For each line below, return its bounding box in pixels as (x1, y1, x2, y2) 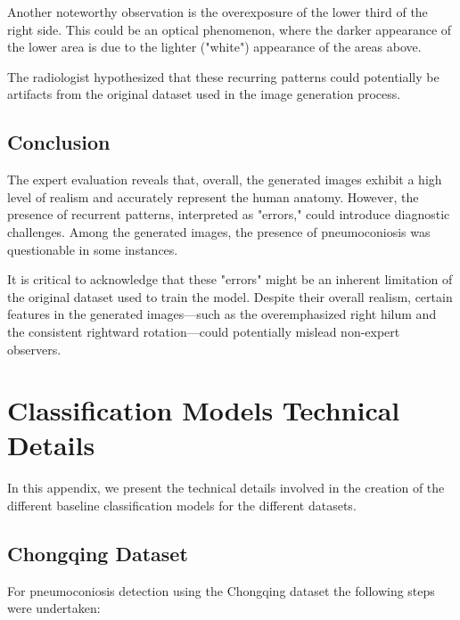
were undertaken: (7, 599, 101, 617)
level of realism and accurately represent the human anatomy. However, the (7, 187, 419, 206)
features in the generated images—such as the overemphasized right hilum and (7, 305, 437, 323)
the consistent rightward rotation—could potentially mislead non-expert (7, 322, 400, 340)
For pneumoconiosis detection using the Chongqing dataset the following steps (7, 581, 435, 600)
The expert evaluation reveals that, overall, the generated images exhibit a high (7, 170, 442, 189)
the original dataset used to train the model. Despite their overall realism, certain (7, 287, 453, 306)
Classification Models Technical (7, 392, 400, 428)
